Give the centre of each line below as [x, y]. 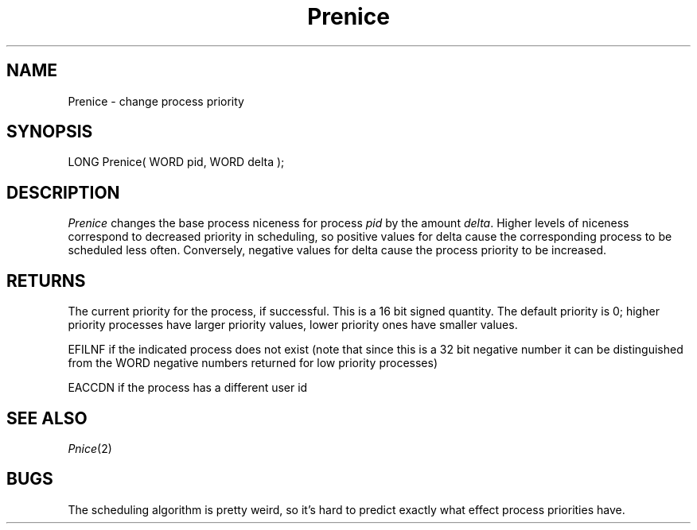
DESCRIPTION [63, 192]
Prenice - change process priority [156, 101]
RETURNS [46, 280]
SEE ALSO [47, 418]
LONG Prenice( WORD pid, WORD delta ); [176, 162]
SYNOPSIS [50, 132]
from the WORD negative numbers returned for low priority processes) [253, 363]
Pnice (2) [90, 448]
